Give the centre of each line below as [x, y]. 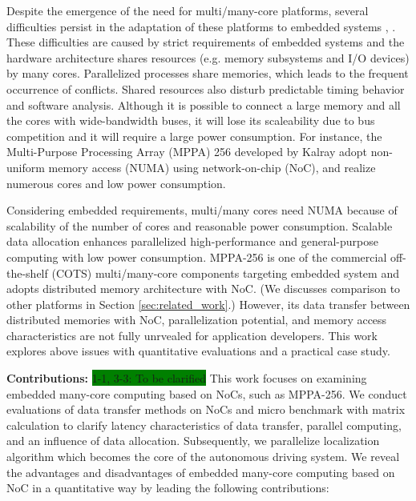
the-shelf [27, 273]
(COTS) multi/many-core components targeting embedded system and [225, 273]
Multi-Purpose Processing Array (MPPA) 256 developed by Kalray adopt [187, 152]
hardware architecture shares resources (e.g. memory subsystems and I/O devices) [208, 57]
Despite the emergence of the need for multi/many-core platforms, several [188, 10]
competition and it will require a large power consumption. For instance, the [194, 136]
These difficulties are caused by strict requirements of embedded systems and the [206, 42]
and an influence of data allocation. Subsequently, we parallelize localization [193, 441]
